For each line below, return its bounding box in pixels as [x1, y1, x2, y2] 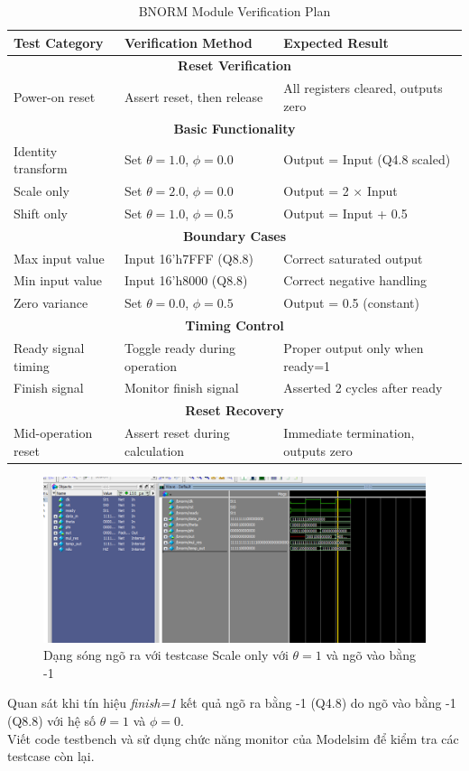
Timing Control [185, 316, 284, 335]
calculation [124, 441, 185, 460]
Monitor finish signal [124, 378, 239, 397]
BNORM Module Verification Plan [138, 2, 331, 20]
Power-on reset [14, 88, 96, 107]
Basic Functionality [173, 118, 296, 137]
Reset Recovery [185, 401, 284, 420]
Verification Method [124, 33, 253, 51]
